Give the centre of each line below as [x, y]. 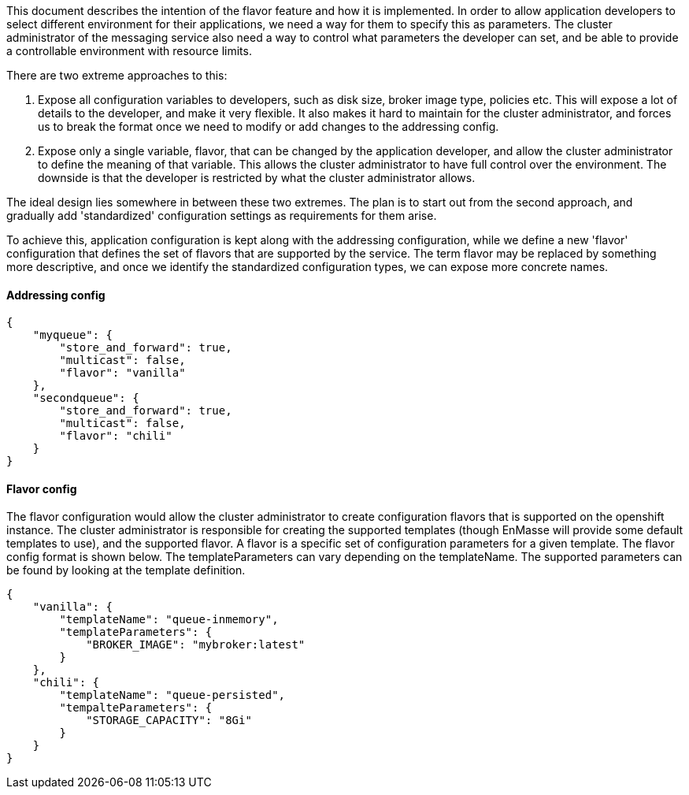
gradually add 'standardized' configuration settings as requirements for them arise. [222, 215]
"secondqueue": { [86, 398]
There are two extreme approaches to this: [117, 75]
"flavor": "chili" [116, 436]
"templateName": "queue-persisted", [172, 695]
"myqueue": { [72, 335]
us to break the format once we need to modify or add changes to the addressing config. [269, 126]
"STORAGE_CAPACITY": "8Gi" [169, 721]
